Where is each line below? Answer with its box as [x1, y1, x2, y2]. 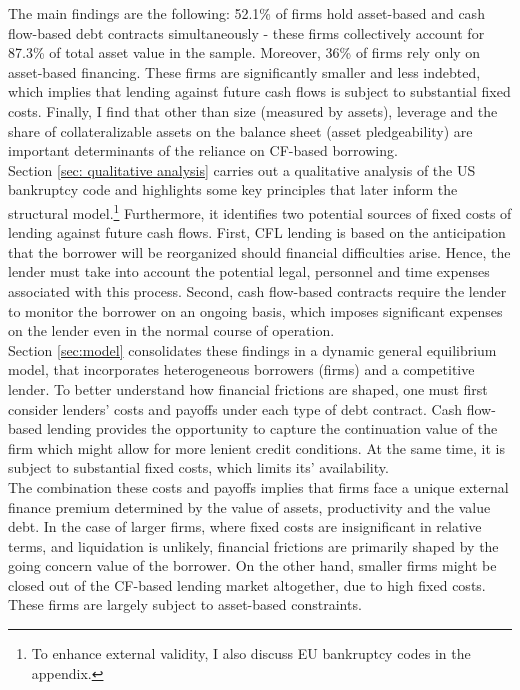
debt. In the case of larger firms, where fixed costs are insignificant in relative [8, 516, 482, 537]
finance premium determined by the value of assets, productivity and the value [8, 496, 491, 517]
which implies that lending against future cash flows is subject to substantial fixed [8, 81, 511, 102]
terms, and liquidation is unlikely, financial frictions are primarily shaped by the [8, 535, 499, 556]
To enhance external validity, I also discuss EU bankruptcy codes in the [31, 643, 471, 664]
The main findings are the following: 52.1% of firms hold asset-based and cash [8, 3, 485, 23]
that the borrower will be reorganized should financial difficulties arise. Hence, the [8, 241, 511, 262]
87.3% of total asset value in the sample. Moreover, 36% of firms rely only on [8, 42, 481, 63]
